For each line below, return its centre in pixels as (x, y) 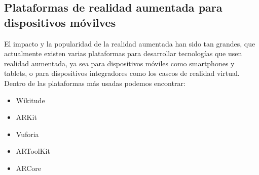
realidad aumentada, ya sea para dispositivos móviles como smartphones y (119, 63)
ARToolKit (33, 151)
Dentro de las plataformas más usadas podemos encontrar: (95, 83)
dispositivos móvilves (60, 22)
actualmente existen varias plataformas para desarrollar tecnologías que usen (123, 53)
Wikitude (30, 100)
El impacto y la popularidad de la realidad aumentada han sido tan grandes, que (130, 43)
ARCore (29, 168)
